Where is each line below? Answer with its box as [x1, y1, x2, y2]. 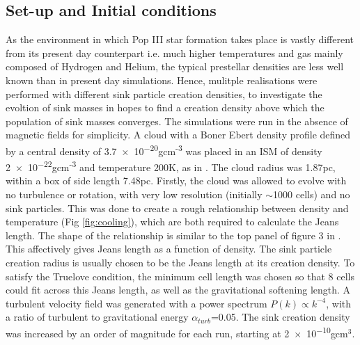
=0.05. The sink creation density [210, 310, 350, 324]
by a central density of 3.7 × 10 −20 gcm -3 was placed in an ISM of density [6, 141, 322, 158]
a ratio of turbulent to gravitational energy [6, 310, 189, 324]
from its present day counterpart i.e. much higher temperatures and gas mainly [6, 45, 343, 60]
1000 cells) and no [273, 187, 350, 202]
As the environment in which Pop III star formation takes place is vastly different [6, 32, 354, 47]
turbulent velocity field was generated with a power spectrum [6, 296, 267, 310]
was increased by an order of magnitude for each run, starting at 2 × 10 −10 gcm [6, 323, 348, 340]
